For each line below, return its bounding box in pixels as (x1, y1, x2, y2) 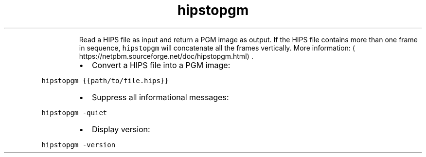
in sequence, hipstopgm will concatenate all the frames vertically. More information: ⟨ (79, 43, 355, 52)
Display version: (91, 124, 150, 134)
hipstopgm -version (41, 140, 116, 149)
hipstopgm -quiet (41, 108, 107, 117)
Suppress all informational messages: (91, 92, 229, 102)
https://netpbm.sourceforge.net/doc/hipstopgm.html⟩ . (79, 52, 253, 60)
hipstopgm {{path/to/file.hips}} (41, 76, 169, 85)
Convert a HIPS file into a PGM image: (91, 60, 231, 70)
